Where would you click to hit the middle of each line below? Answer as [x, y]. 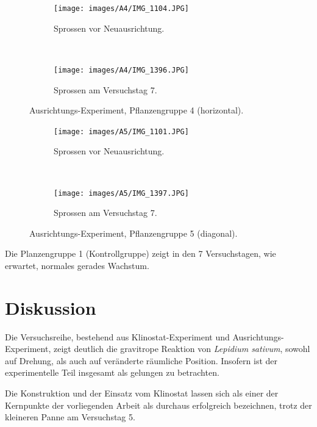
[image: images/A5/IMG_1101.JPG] [121, 131]
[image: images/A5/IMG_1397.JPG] [121, 193]
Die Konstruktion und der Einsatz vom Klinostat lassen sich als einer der [142, 393]
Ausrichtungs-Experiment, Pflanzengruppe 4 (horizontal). [137, 110]
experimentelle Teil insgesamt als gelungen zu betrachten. [112, 372]
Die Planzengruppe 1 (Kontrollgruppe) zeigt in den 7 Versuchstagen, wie [141, 253]
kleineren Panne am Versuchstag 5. [70, 417]
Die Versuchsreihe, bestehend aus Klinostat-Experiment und [117, 336]
